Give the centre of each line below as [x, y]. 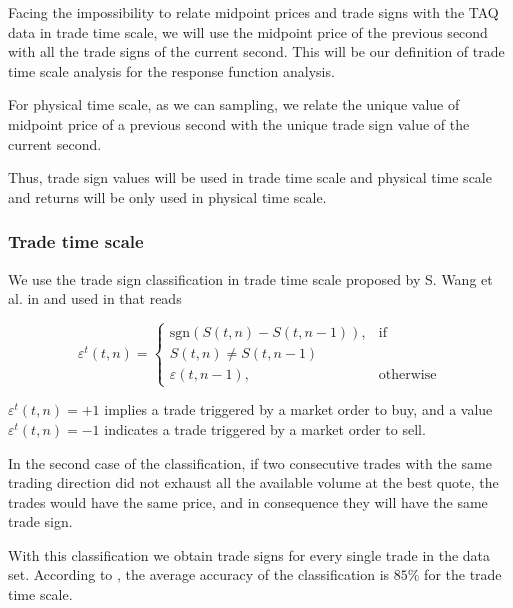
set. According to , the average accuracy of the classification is [199, 574]
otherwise [407, 375]
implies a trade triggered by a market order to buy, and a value [298, 409]
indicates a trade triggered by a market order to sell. [265, 428]
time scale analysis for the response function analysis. [171, 70]
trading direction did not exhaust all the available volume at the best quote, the [253, 482]
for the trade [463, 574]
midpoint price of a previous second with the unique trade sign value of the [239, 123]
